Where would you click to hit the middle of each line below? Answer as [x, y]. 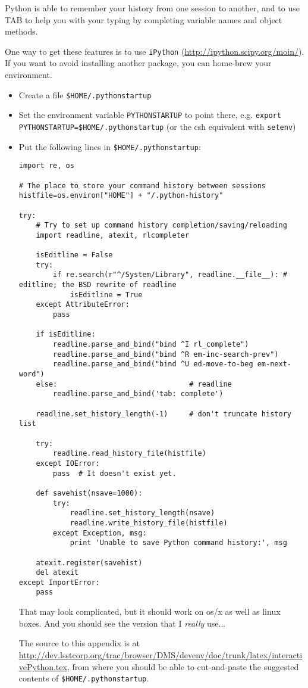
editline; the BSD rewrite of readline [98, 285]
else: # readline [134, 384]
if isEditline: [66, 334]
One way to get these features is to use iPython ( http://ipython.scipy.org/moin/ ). [155, 51]
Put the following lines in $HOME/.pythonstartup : [110, 146]
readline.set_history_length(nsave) [142, 513]
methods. [21, 31]
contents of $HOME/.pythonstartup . [84, 678]
